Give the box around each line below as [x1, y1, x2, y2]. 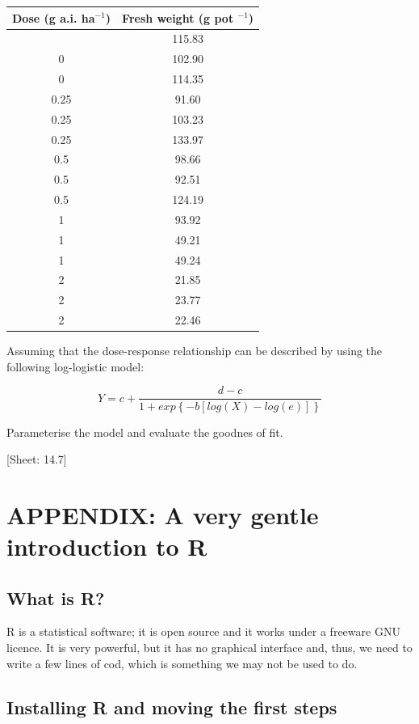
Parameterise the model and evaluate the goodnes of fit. [6, 423, 283, 440]
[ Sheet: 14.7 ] [6, 451, 67, 468]
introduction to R [6, 530, 207, 563]
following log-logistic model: [6, 358, 145, 375]
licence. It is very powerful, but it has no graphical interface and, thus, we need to [6, 639, 413, 656]
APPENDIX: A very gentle [6, 497, 319, 531]
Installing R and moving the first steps [6, 694, 337, 719]
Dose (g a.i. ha [12, 9, 95, 26]
